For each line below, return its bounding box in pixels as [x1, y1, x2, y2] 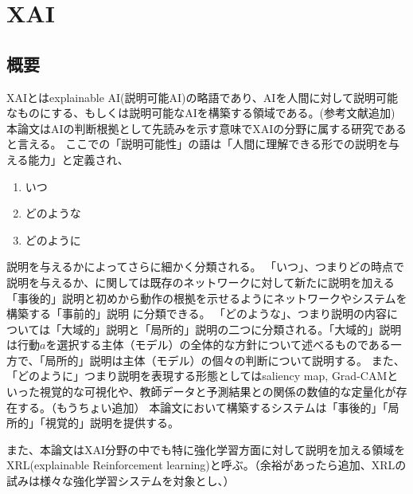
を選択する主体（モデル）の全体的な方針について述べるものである [45, 336, 391, 353]
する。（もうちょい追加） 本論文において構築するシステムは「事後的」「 [17, 398, 388, 415]
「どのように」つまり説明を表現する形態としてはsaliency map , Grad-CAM [6, 367, 388, 384]
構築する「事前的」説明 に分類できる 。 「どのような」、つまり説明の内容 [6, 305, 388, 322]
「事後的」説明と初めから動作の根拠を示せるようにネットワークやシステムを [6, 289, 407, 306]
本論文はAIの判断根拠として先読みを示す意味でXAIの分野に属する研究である [6, 120, 407, 136]
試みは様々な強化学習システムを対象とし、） [6, 472, 235, 489]
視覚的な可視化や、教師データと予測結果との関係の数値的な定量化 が [39, 383, 396, 400]
